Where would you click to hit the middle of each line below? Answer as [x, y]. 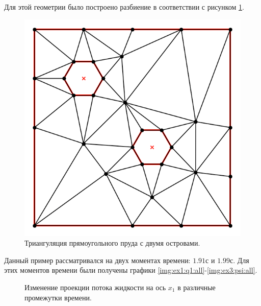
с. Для [240, 260]
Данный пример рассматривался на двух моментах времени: [97, 260]
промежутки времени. [58, 297]
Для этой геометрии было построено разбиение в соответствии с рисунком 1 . [124, 7]
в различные [197, 287]
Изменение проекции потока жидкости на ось [95, 287]
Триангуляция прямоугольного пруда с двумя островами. [112, 243]
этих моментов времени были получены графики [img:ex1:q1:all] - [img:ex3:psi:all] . [131, 270]
